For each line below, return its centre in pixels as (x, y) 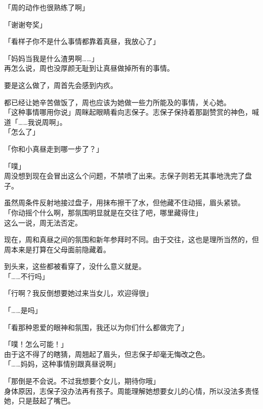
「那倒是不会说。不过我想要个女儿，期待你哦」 (82, 381)
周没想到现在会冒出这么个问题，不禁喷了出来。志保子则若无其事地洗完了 (124, 176)
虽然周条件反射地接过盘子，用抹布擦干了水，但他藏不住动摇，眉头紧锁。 (124, 202)
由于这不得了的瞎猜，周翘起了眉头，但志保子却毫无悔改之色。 (107, 354)
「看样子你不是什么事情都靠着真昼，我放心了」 (82, 41)
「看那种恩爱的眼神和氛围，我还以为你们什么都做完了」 (96, 327)
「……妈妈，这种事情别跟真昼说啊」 (62, 364)
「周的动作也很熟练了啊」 (47, 7)
